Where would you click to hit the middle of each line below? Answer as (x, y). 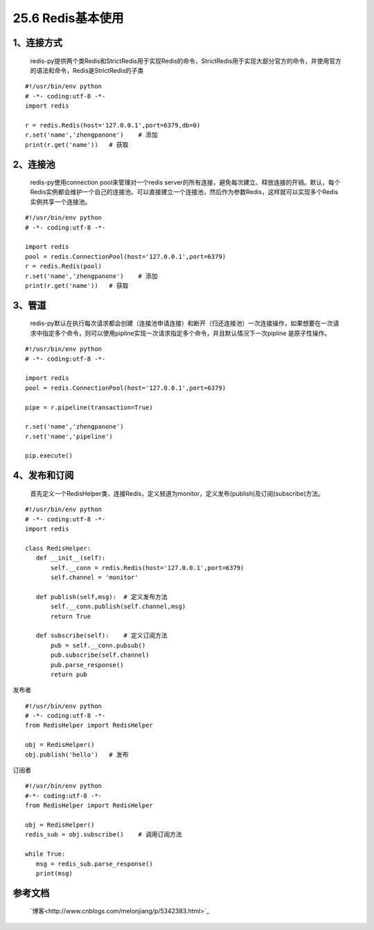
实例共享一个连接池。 (61, 202)
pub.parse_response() (87, 665)
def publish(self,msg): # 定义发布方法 (101, 597)
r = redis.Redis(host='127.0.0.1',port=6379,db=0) (113, 125)
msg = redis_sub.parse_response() (95, 864)
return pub (69, 674)
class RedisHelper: (58, 548)
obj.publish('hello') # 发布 (77, 755)
